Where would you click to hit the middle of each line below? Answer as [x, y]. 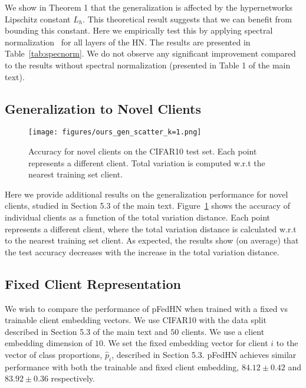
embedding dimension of [49, 343]
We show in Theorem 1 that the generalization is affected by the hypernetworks [149, 7]
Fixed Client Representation [93, 283]
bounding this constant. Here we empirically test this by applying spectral [139, 30]
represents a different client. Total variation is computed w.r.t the [147, 162]
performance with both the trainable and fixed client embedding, [122, 366]
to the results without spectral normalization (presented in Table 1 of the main [148, 65]
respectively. [73, 378]
